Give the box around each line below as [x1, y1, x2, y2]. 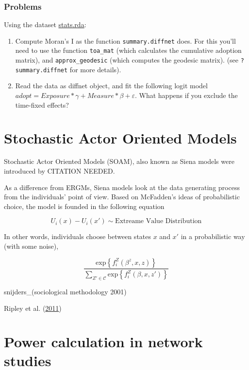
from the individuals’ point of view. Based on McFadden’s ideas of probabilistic [4, 192, 240, 202]
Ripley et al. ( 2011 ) [4, 303, 62, 313]
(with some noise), [4, 241, 59, 251]
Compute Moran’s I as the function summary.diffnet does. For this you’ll [15, 35, 236, 46]
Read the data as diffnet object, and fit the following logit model [15, 80, 208, 91]
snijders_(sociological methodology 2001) [4, 287, 127, 297]
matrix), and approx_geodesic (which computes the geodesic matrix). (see [15, 55, 239, 65]
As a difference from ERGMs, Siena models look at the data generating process [4, 182, 240, 192]
